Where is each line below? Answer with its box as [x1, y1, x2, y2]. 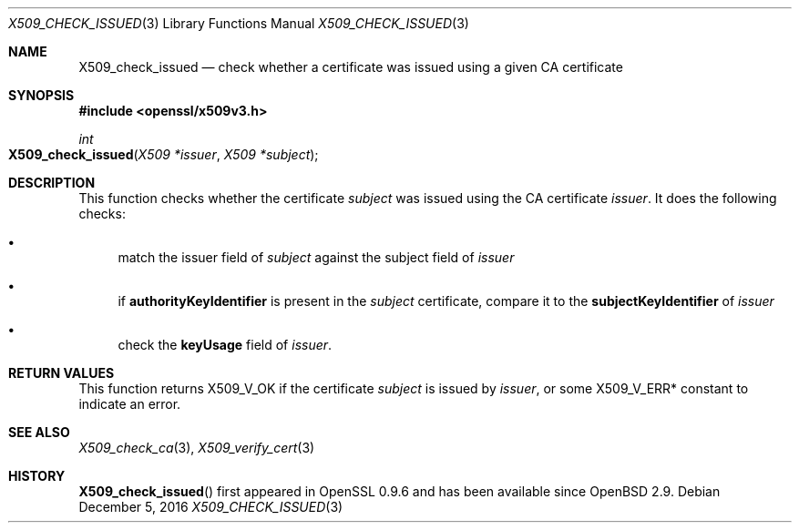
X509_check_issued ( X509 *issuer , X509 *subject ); [8, 147, 319, 162]
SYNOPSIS [8, 87, 75, 103]
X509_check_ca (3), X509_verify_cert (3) [78, 440, 315, 455]
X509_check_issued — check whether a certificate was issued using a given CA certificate [78, 59, 623, 75]
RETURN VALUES [8, 365, 115, 381]
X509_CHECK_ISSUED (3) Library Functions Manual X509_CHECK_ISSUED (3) [8, 15, 469, 31]
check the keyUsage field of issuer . [118, 337, 333, 352]
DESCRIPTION [8, 175, 96, 190]
